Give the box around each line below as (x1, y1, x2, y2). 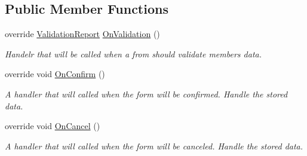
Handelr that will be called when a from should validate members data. (5, 47, 262, 60)
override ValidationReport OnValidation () (5, 27, 160, 40)
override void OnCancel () (5, 120, 100, 132)
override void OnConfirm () (5, 68, 105, 80)
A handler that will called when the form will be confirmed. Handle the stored (5, 87, 288, 100)
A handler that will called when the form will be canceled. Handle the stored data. (5, 139, 303, 152)
